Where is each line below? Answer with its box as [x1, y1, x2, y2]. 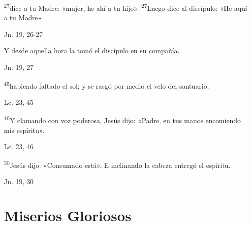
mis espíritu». [4, 125, 45, 135]
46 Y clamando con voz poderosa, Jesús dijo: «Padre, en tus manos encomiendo [4, 114, 241, 126]
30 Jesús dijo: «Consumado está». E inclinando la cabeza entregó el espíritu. [4, 158, 231, 170]
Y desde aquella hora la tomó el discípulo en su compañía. [4, 45, 180, 56]
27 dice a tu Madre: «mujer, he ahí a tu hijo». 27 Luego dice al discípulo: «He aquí [4, 1, 247, 13]
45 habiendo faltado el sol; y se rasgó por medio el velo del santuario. [4, 79, 209, 91]
